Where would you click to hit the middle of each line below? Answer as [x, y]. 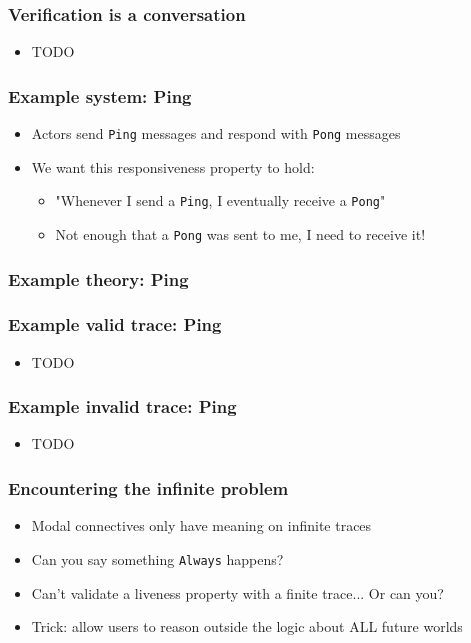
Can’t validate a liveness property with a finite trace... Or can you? [237, 592]
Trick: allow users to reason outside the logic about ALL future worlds [247, 626]
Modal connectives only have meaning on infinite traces [201, 525]
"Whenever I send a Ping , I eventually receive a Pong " [220, 200]
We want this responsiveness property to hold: [173, 166]
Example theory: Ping [98, 278]
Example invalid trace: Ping [122, 406]
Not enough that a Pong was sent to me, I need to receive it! [240, 233]
